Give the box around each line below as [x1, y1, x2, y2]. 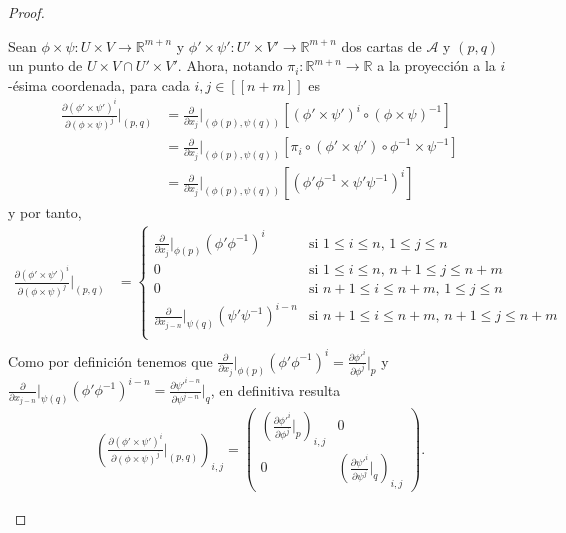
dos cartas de [341, 35, 422, 56]
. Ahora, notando [177, 55, 283, 76]
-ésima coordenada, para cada [8, 74, 190, 95]
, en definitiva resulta [210, 379, 341, 400]
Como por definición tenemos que [8, 350, 213, 371]
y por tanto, [8, 202, 82, 223]
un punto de [8, 55, 83, 76]
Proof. [8, 2, 45, 22]
